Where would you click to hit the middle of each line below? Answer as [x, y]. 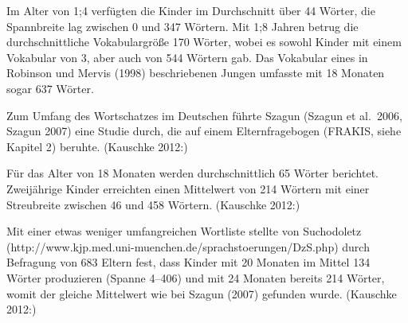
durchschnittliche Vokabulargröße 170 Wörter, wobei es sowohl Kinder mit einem [204, 42]
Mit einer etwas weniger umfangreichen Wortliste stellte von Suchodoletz [184, 231]
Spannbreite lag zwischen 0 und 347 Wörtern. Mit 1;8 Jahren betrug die [182, 26]
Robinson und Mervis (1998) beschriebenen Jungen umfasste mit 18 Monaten [196, 73]
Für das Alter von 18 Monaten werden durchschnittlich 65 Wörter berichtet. [193, 173]
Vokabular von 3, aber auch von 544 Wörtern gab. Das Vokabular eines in [187, 57]
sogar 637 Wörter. [50, 88]
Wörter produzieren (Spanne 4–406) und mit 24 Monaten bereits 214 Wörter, [196, 277]
